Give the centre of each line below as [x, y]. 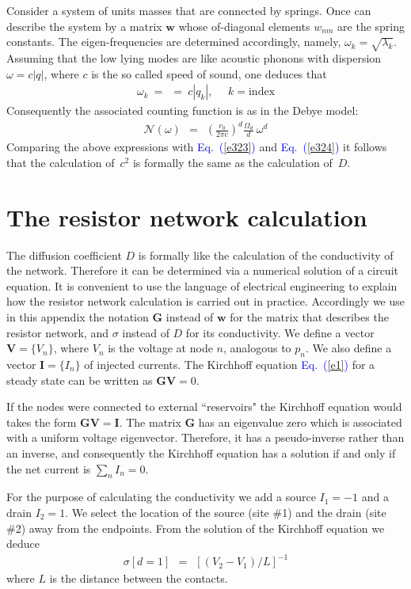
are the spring [371, 26]
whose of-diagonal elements [244, 26]
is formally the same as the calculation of [232, 162]
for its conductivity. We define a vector [280, 332]
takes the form [42, 422]
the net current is [49, 468]
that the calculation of [61, 162]
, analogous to [257, 348]
